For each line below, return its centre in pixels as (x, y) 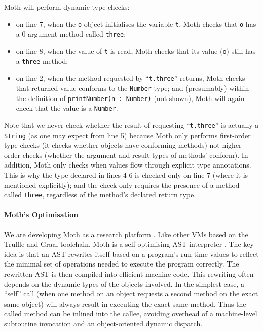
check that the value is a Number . (67, 108)
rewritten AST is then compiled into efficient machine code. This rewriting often (129, 273)
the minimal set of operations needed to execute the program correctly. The (122, 264)
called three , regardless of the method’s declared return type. (100, 195)
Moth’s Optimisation (41, 214)
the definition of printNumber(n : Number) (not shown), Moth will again (130, 98)
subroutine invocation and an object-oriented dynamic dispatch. (103, 323)
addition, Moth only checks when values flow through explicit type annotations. (128, 165)
